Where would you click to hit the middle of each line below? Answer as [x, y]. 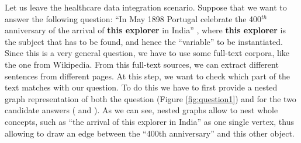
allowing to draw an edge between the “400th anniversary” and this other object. [150, 133]
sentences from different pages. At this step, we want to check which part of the [148, 76]
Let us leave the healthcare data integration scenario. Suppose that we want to [146, 7]
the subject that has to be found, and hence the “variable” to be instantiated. [144, 41]
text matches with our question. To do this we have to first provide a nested [141, 87]
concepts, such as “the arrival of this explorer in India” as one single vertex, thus [149, 121]
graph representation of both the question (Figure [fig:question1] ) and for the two [150, 98]
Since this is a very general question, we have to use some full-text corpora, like [147, 53]
